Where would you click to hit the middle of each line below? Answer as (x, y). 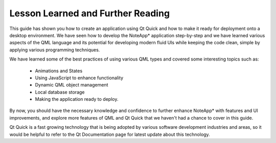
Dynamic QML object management (72, 85)
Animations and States (59, 71)
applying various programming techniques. (55, 50)
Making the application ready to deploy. (77, 99)
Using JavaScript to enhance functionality (79, 78)
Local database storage (60, 92)
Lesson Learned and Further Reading (90, 13)
